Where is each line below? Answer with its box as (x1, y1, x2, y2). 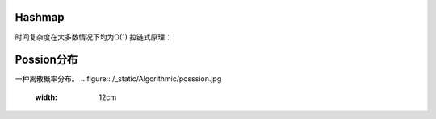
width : (35, 92, 58, 102)
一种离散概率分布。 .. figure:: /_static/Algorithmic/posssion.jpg (15, 74, 222, 84)
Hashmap (15, 10, 65, 24)
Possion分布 (15, 53, 78, 67)
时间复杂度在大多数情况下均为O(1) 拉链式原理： (15, 32, 173, 42)
